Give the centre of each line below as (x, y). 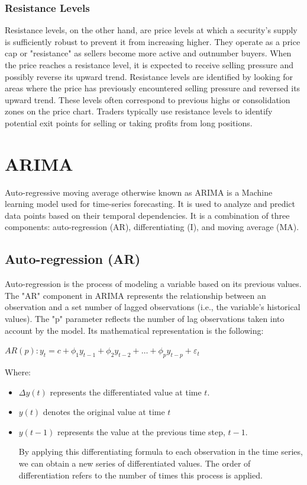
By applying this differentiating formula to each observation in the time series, (161, 452)
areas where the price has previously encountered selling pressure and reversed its (153, 88)
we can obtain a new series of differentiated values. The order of (135, 463)
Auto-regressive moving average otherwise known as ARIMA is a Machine (139, 192)
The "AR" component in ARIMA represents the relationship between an (135, 295)
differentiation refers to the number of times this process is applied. (140, 475)
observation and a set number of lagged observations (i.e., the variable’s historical (153, 307)
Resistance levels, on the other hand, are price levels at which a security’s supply (151, 30)
